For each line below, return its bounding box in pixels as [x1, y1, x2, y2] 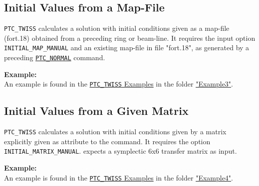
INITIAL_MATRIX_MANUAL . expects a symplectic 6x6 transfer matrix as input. [4, 146, 237, 156]
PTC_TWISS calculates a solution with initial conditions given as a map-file [4, 23, 230, 33]
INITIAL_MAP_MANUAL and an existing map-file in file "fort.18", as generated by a [4, 42, 250, 53]
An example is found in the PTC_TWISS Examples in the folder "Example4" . [4, 172, 233, 183]
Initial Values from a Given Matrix [4, 103, 189, 118]
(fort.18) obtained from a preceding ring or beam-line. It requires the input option [4, 32, 256, 43]
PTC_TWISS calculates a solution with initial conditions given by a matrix [4, 126, 227, 137]
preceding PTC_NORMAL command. [4, 52, 105, 63]
